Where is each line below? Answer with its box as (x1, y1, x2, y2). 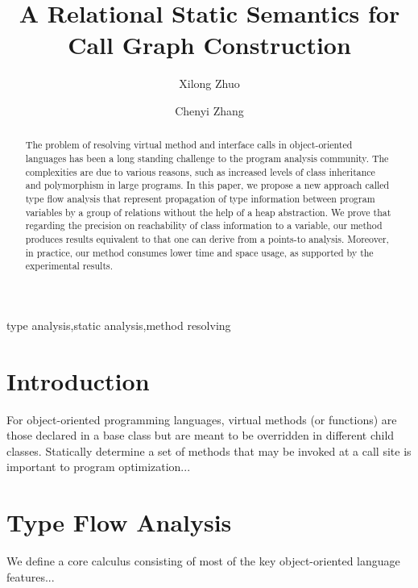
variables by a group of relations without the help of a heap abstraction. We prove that (25, 205, 391, 219)
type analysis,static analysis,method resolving (6, 316, 231, 333)
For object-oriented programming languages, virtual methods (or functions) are (6, 411, 397, 427)
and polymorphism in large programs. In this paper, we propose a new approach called (25, 178, 390, 192)
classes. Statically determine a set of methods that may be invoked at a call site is (6, 442, 412, 459)
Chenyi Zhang (175, 102, 244, 119)
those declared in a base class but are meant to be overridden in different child (6, 427, 395, 444)
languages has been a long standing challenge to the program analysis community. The (25, 151, 389, 165)
